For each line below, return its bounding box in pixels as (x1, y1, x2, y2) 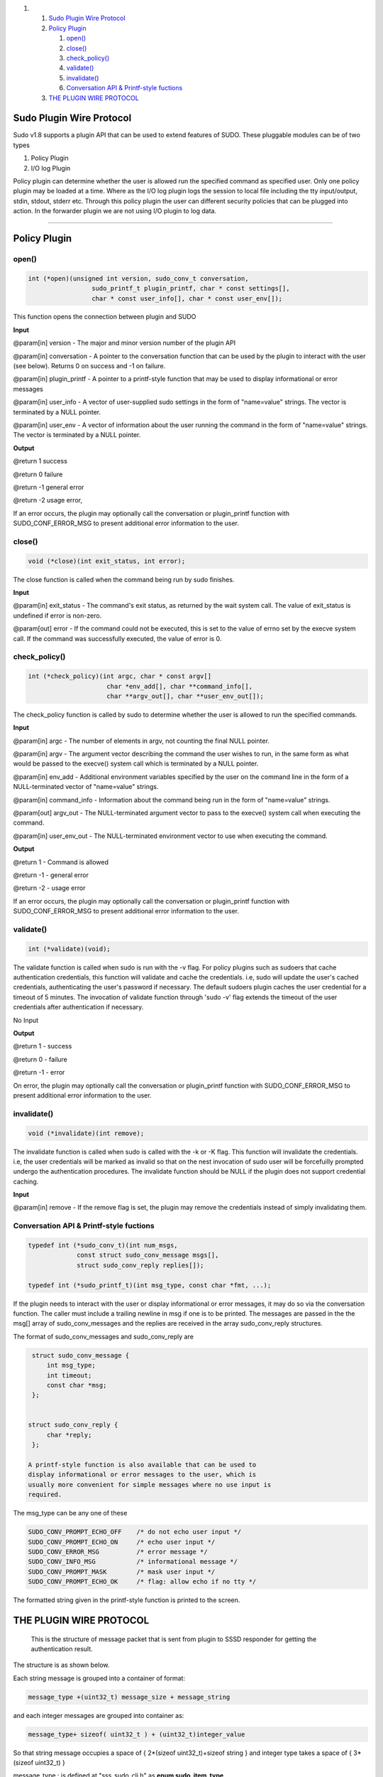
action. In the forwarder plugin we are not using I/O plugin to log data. (13, 207, 216, 215)
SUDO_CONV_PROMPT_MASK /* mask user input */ (28, 1567, 216, 1576)
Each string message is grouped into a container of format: (13, 1674, 186, 1682)
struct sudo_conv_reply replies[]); (77, 1261, 204, 1269)
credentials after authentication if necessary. (13, 1003, 144, 1011)
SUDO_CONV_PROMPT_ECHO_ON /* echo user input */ (28, 1537, 216, 1546)
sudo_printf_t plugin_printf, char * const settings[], (91, 284, 290, 293)
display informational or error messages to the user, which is (28, 1471, 257, 1478)
